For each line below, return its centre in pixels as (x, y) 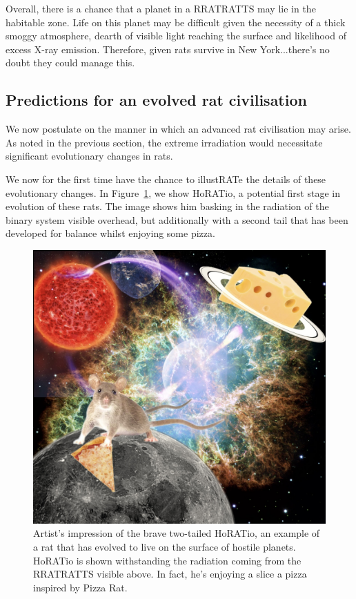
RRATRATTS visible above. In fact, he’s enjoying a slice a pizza (170, 574)
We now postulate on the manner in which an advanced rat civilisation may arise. (178, 129)
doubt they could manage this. (70, 63)
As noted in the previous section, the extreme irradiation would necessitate (164, 142)
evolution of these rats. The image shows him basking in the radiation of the (167, 206)
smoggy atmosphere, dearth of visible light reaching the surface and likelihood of (176, 36)
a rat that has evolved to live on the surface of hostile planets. (165, 546)
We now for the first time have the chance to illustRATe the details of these (166, 179)
